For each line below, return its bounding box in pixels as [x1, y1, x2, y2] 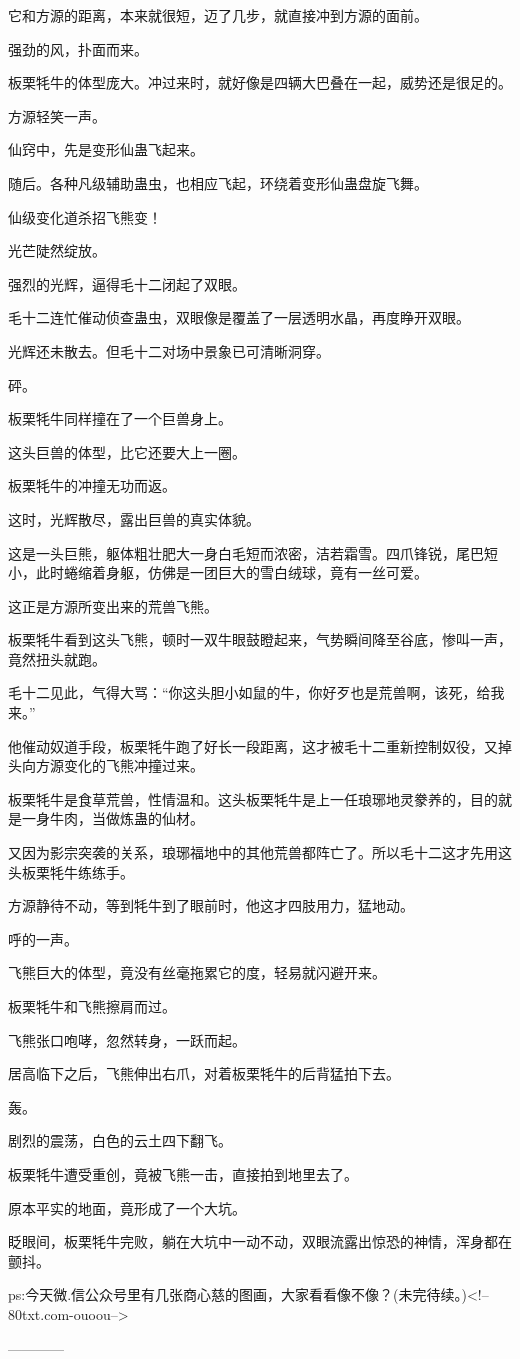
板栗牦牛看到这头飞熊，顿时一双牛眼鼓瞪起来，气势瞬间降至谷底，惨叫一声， [8, 629, 512, 650]
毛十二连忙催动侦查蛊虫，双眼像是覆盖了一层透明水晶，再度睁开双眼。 [8, 307, 470, 328]
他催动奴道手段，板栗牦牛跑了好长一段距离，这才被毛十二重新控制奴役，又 [8, 735, 498, 756]
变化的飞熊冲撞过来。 [63, 755, 204, 776]
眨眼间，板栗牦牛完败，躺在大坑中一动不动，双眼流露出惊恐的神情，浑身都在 [8, 1231, 512, 1252]
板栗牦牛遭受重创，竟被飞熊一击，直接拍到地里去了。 [8, 1163, 358, 1184]
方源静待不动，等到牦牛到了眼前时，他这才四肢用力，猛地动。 [8, 895, 414, 916]
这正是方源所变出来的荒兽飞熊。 [8, 595, 218, 616]
